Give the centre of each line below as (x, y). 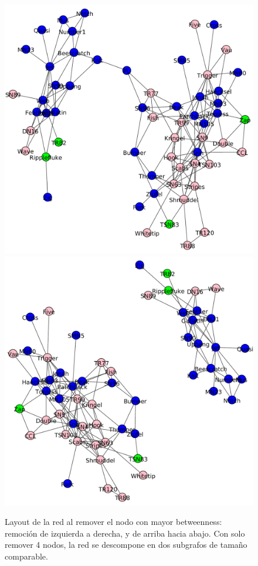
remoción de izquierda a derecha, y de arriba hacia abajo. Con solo (125, 533)
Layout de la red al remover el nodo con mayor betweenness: (113, 522)
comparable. (26, 556)
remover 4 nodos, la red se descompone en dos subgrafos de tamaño (126, 545)
